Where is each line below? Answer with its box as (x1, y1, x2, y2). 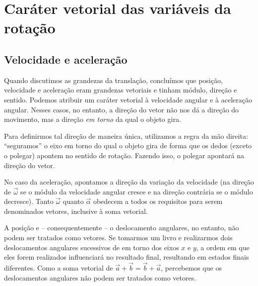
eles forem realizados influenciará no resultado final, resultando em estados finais (4, 252, 249, 262)
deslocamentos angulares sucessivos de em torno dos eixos (4, 242, 179, 252)
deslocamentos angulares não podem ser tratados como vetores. (4, 272, 196, 283)
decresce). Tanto (4, 196, 54, 206)
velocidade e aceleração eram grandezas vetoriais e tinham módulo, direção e (4, 85, 237, 95)
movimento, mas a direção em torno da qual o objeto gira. (4, 114, 181, 124)
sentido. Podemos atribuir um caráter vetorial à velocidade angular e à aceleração (4, 94, 252, 104)
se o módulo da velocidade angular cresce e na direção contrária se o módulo (20, 186, 253, 196)
